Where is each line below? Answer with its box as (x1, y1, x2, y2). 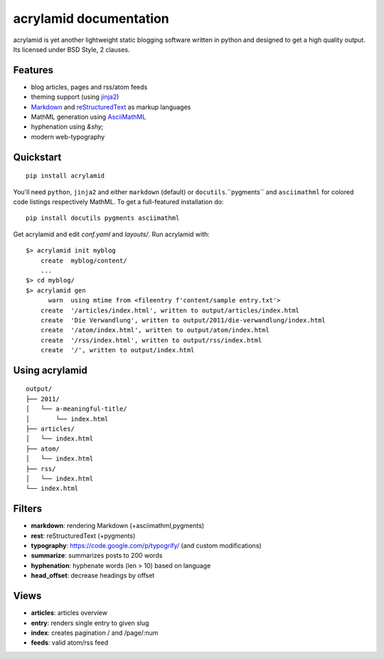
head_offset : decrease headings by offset (31, 571, 155, 580)
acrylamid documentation (13, 11, 170, 26)
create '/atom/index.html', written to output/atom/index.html (40, 326, 270, 334)
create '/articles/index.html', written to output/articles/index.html (40, 306, 300, 315)
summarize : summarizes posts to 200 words (31, 552, 163, 560)
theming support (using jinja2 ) (31, 93, 119, 101)
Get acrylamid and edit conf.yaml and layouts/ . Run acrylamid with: (13, 230, 210, 238)
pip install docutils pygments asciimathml (26, 214, 180, 222)
